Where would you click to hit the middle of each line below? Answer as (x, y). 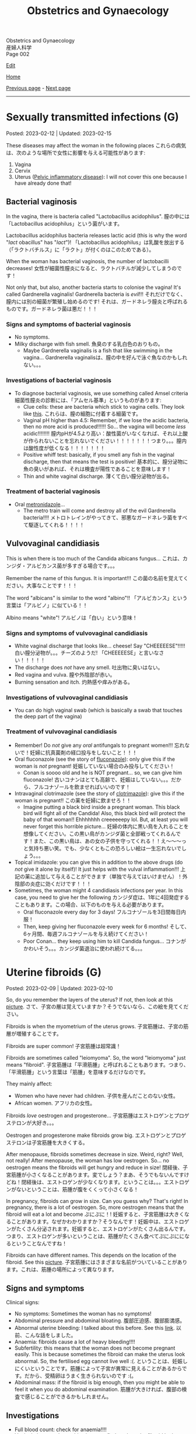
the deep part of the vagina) (48, 716)
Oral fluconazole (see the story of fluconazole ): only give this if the (95, 759)
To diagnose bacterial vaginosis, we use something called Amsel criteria (101, 393)
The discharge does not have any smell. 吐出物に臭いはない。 (89, 667)
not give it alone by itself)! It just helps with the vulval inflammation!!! (97, 869)
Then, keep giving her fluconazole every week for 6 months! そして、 (106, 926)
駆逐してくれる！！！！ (56, 525)
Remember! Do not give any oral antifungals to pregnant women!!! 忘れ (99, 745)
